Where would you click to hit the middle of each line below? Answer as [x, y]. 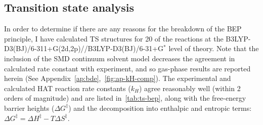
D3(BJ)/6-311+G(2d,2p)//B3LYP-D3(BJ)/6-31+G [84, 48]
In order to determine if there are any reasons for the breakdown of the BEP [123, 29]
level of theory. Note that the [214, 48]
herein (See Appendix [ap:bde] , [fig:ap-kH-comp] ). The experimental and [118, 78]
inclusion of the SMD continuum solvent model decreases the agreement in [120, 58]
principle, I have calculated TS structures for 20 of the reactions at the [114, 38]
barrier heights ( [29, 108]
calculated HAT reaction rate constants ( [68, 88]
